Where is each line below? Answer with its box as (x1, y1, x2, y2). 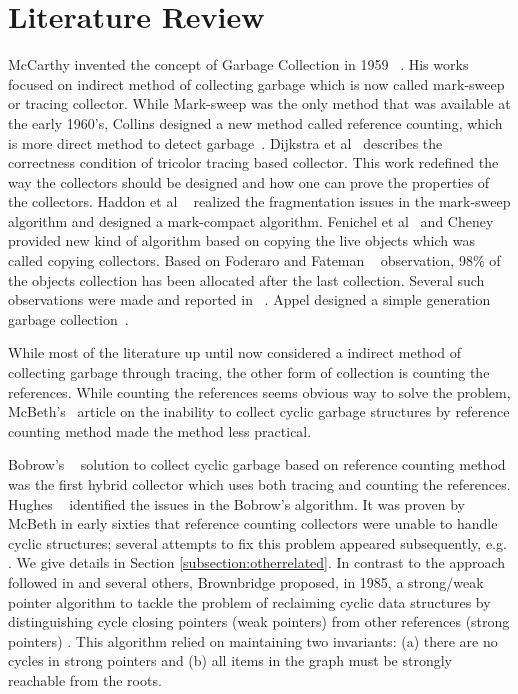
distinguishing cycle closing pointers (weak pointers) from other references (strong (8, 611, 510, 632)
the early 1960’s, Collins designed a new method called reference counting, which (8, 112, 503, 133)
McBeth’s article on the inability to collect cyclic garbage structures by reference (8, 401, 510, 422)
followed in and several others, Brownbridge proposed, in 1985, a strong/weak (8, 571, 484, 592)
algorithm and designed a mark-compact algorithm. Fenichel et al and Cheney (8, 210, 494, 231)
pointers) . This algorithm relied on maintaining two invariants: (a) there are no (8, 630, 498, 651)
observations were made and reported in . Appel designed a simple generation (8, 289, 491, 310)
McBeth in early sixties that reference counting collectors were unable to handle (8, 513, 498, 534)
